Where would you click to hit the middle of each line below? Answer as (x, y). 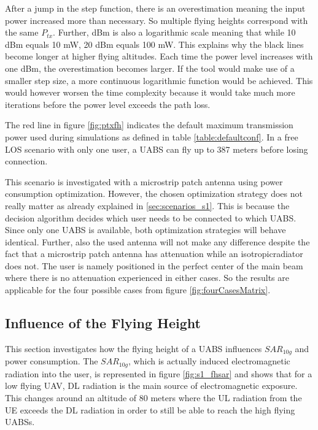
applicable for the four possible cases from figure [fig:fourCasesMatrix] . (138, 290)
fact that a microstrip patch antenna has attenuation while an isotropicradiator (154, 254)
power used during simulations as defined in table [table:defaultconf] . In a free (152, 136)
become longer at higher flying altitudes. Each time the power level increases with (159, 56)
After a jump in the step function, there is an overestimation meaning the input (155, 8)
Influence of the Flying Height (103, 323)
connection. (26, 161)
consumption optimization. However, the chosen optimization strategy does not (154, 194)
